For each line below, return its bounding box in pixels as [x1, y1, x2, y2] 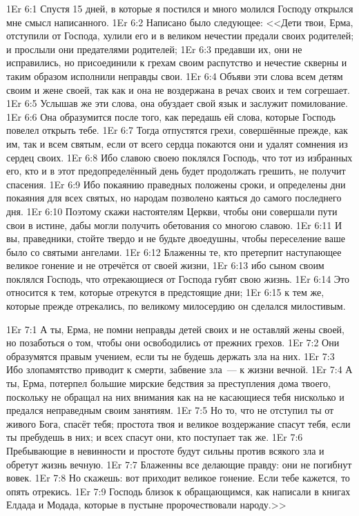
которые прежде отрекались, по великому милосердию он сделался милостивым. [6, 299, 346, 313]
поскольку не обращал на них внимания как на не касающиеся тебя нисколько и [6, 389, 345, 404]
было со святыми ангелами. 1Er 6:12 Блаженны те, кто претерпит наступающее [6, 244, 342, 259]
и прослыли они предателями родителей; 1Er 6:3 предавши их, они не [6, 41, 302, 56]
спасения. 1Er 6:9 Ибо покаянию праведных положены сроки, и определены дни [6, 177, 346, 191]
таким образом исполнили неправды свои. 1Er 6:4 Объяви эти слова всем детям [6, 68, 343, 83]
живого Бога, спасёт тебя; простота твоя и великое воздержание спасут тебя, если [6, 416, 351, 430]
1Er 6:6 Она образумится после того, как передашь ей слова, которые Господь [6, 109, 336, 123]
